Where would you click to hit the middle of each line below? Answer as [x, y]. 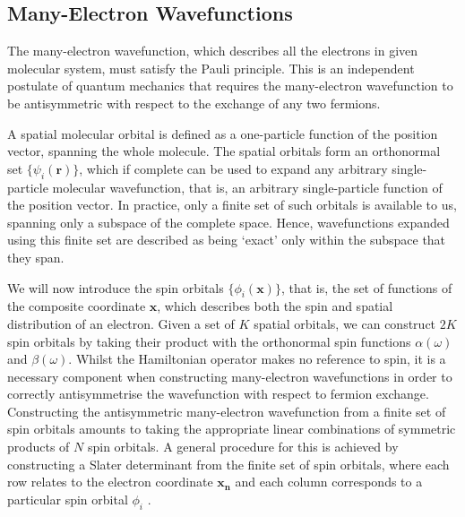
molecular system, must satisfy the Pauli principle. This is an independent [211, 68]
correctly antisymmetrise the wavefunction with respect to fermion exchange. [218, 394]
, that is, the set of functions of [366, 287]
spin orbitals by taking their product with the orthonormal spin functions [209, 341]
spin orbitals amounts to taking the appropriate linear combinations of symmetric [232, 429]
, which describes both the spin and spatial [275, 306]
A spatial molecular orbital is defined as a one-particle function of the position [223, 133]
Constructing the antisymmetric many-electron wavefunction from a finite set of [227, 411]
